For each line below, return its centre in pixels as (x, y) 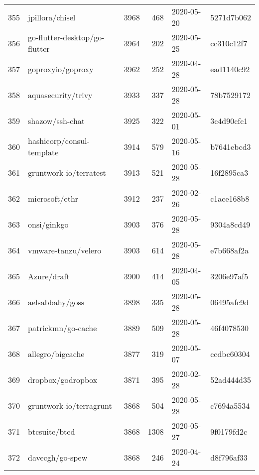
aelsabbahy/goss (56, 302)
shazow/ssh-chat (57, 120)
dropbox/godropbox (63, 379)
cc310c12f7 (229, 43)
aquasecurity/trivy (60, 95)
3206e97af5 (229, 276)
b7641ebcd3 (231, 146)
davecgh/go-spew (58, 457)
